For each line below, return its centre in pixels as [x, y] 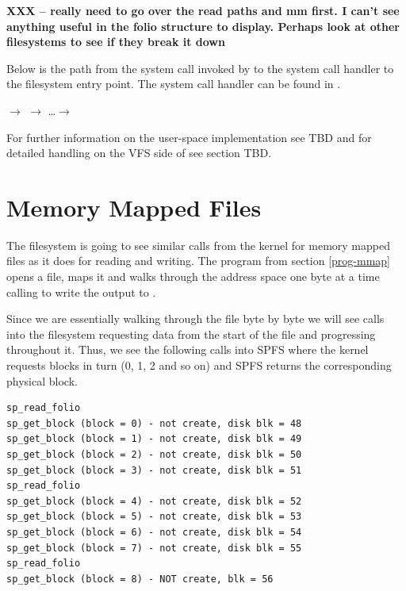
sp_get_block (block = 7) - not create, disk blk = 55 [154, 548]
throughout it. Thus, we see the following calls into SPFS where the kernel [188, 349]
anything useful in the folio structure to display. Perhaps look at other [203, 26]
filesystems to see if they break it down [116, 42]
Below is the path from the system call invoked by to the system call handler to [200, 68]
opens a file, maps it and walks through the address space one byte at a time [193, 276]
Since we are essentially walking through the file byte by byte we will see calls [195, 319]
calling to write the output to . [81, 292]
